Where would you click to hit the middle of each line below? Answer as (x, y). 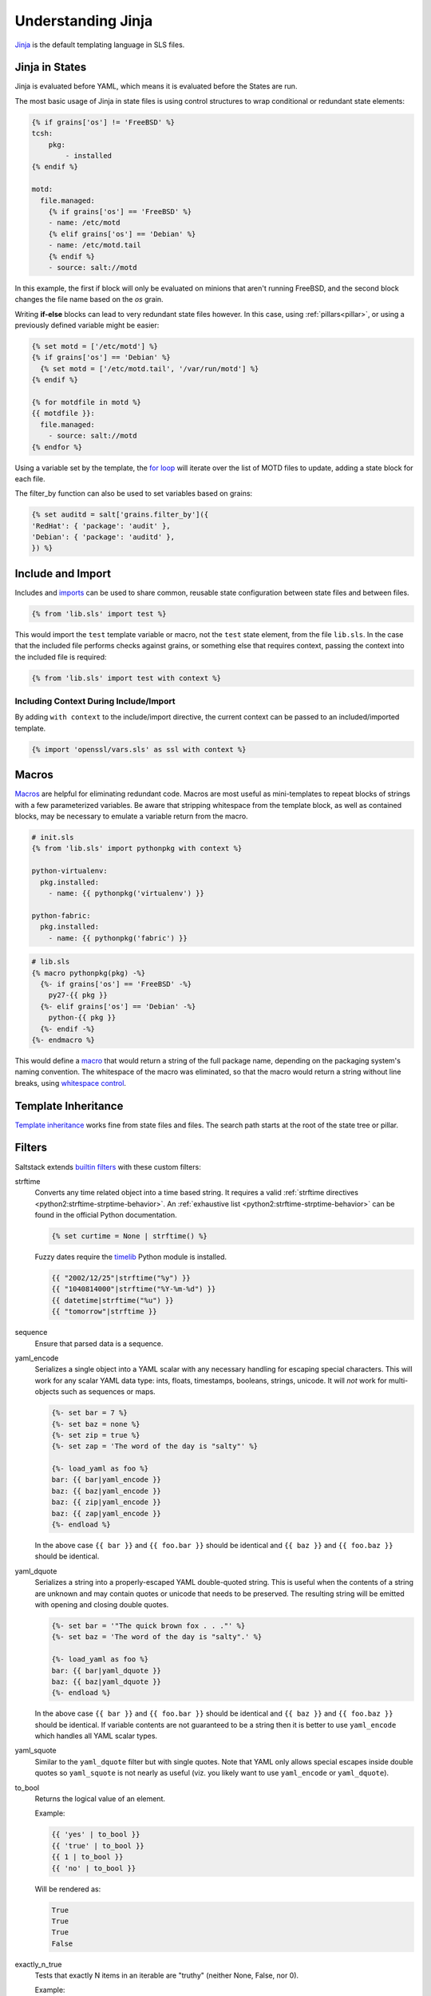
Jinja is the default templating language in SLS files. (100, 45)
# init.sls (53, 838)
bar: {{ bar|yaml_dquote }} (106, 1670)
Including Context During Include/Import (95, 701)
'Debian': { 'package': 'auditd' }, (103, 537)
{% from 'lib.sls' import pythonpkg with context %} (137, 849)
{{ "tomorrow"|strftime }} (104, 1312)
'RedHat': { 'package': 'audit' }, (101, 526)
